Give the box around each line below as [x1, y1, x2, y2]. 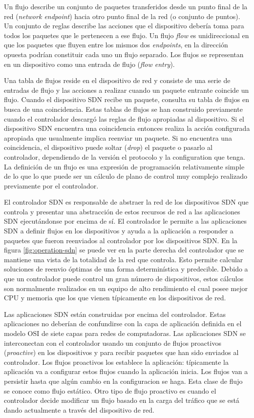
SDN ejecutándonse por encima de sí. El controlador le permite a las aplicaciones [4, 216, 247, 226]
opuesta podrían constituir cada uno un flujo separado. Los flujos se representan [4, 49, 244, 59]
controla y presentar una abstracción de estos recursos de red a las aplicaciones [4, 206, 240, 216]
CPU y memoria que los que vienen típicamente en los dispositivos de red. [4, 293, 226, 303]
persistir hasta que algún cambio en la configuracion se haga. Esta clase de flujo [4, 376, 243, 386]
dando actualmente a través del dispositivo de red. [4, 404, 154, 415]
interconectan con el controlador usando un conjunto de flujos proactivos [4, 337, 221, 348]
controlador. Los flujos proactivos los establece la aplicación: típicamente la [4, 356, 229, 367]
